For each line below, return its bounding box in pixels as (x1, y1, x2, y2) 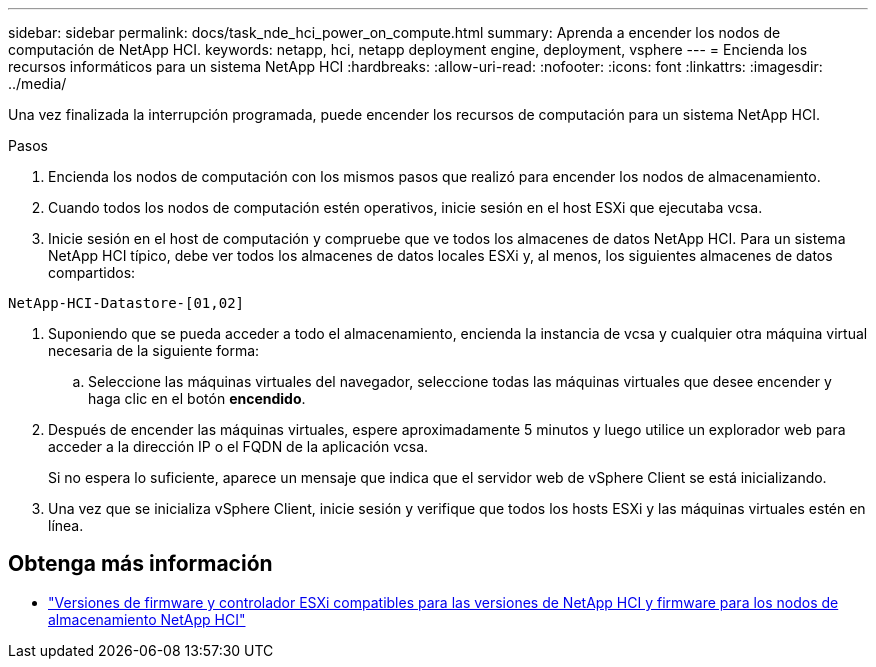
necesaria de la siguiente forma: (48, 342, 260, 359)
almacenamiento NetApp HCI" (48, 610, 246, 628)
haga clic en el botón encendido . (88, 390, 306, 407)
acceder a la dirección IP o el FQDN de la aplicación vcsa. (48, 438, 429, 455)
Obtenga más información (8, 551, 273, 577)
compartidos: (48, 264, 136, 281)
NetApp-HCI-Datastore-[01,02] (8, 295, 245, 311)
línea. (48, 517, 84, 534)
